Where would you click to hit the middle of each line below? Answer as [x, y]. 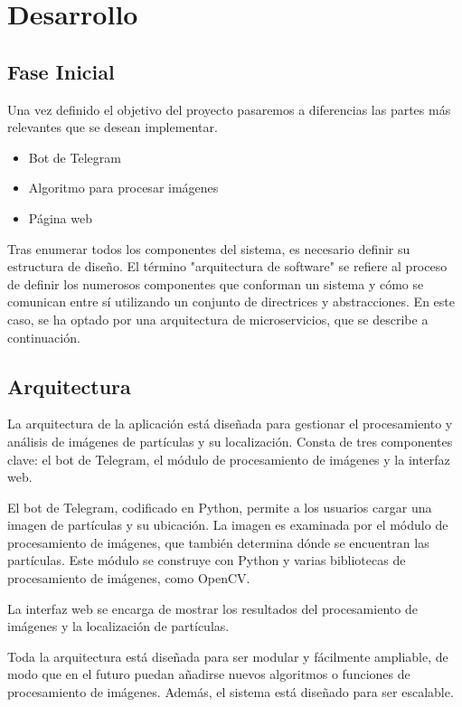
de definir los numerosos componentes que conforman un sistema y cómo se [216, 283]
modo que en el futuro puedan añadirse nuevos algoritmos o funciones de [209, 674]
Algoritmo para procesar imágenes [123, 188]
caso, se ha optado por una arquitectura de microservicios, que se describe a [218, 319]
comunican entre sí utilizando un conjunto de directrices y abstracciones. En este [231, 302]
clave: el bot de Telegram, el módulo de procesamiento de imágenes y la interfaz [229, 459]
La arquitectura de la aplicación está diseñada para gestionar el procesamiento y [230, 424]
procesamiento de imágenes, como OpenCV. [129, 578]
